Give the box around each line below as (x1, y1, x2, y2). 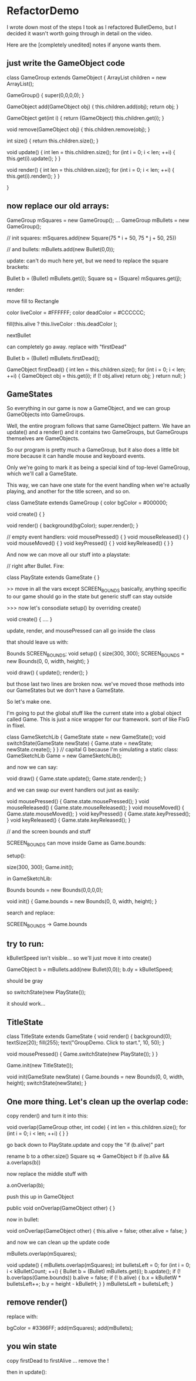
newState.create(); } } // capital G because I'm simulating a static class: (6, 746, 178, 753)
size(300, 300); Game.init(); (6, 863, 74, 870)
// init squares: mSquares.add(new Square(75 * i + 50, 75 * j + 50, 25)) (6, 234, 177, 241)
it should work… (6, 1000, 46, 1007)
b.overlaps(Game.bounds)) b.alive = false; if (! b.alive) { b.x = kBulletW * (6, 1274, 181, 1281)
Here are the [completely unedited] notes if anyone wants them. (6, 41, 161, 48)
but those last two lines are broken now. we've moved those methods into (6, 680, 185, 687)
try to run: (6, 939, 45, 949)
